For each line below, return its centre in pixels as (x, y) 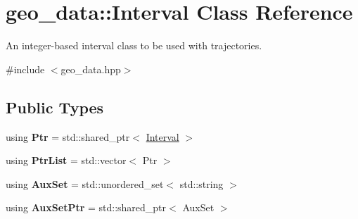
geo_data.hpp (91, 69)
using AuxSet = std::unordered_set (85, 183)
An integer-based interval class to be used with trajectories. (134, 45)
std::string (202, 183)
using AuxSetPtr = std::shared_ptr (86, 207)
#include (25, 69)
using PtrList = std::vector (66, 160)
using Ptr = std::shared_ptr (68, 136)
